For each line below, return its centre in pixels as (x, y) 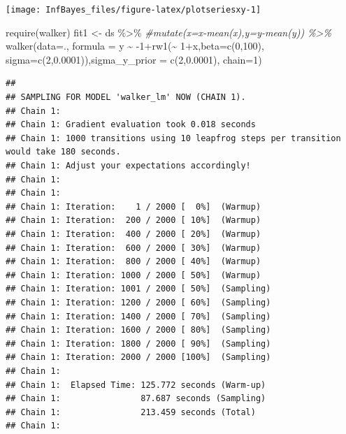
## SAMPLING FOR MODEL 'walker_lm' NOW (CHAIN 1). (126, 97)
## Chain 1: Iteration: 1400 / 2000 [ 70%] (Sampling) (138, 316)
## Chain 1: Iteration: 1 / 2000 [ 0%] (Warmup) (134, 207)
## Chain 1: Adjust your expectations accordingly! (128, 166)
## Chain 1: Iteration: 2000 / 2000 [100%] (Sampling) (138, 357)
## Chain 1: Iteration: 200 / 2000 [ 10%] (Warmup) (134, 220)
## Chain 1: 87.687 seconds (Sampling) (136, 399)
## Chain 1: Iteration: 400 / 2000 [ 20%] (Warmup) (134, 234)
